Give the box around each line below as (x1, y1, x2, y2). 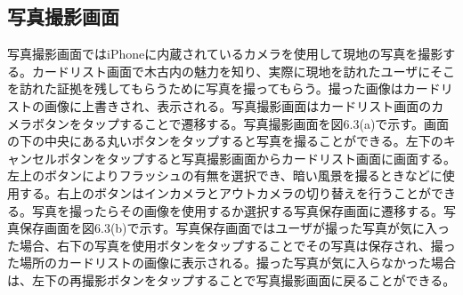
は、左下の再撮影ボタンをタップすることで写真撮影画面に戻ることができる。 (7, 270, 456, 289)
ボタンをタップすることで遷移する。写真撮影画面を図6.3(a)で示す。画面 (31, 114, 449, 132)
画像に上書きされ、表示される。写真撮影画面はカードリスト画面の (44, 96, 432, 115)
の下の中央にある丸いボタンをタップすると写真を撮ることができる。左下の (7, 132, 443, 150)
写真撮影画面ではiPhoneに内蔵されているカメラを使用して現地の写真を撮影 (7, 44, 443, 63)
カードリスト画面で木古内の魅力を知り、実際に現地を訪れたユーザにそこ (31, 61, 455, 80)
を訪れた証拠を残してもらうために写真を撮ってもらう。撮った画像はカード (7, 79, 441, 98)
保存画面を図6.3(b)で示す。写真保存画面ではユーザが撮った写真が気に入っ (19, 219, 450, 237)
